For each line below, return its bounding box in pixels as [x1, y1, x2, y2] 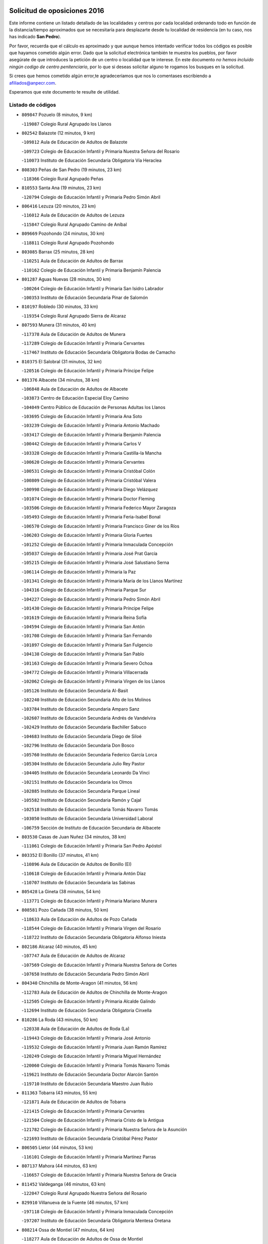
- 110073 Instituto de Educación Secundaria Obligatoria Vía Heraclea [21, 157, 162, 164]
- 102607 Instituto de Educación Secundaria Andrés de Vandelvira [21, 715, 156, 721]
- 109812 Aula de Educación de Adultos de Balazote [21, 139, 128, 145]
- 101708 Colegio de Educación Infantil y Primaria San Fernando [21, 632, 152, 639]
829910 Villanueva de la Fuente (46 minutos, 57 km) [21, 1199, 129, 1205]
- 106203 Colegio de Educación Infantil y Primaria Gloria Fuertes [21, 532, 152, 538]
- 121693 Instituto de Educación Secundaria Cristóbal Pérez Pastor [21, 1135, 158, 1141]
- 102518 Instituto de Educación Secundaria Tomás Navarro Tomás [21, 806, 158, 812]
